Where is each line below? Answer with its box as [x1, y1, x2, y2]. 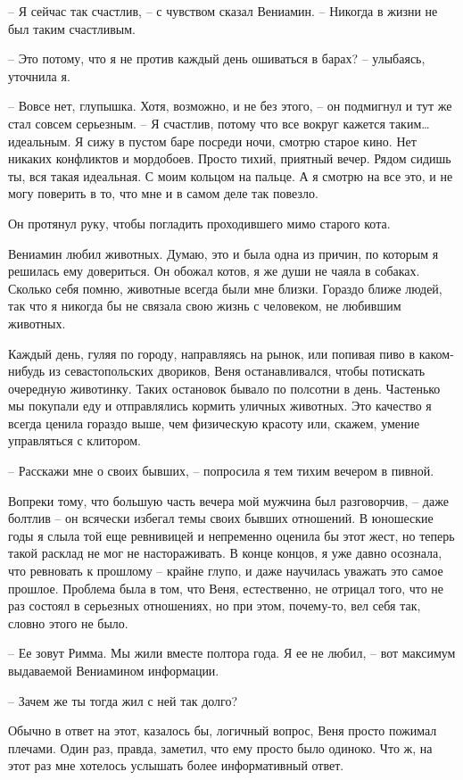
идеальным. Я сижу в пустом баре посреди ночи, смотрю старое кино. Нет [8, 131, 417, 150]
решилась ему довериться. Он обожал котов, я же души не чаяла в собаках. [8, 261, 420, 280]
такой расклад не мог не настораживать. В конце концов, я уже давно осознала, [8, 544, 442, 562]
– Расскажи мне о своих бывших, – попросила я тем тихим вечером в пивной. [8, 461, 434, 480]
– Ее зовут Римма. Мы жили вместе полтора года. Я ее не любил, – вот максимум [8, 643, 456, 662]
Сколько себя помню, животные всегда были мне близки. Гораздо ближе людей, [8, 278, 442, 297]
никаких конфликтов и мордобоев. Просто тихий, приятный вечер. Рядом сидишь [8, 149, 451, 168]
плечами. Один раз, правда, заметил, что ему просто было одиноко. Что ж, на [8, 738, 433, 757]
